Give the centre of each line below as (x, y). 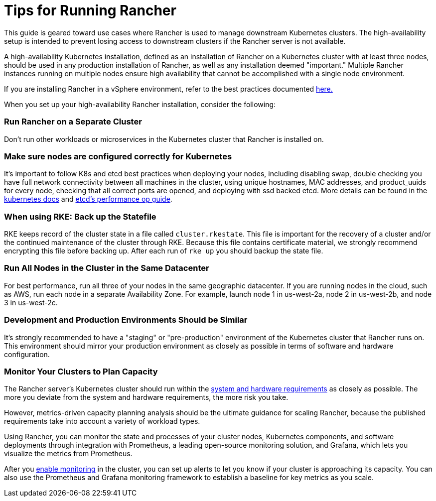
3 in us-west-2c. (31, 302)
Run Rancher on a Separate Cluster (73, 122)
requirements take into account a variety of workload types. (102, 421)
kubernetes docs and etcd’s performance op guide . (88, 199)
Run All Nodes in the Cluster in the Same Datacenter (107, 268)
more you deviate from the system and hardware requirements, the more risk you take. (146, 397)
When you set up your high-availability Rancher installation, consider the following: (140, 104)
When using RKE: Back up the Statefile (80, 216)
